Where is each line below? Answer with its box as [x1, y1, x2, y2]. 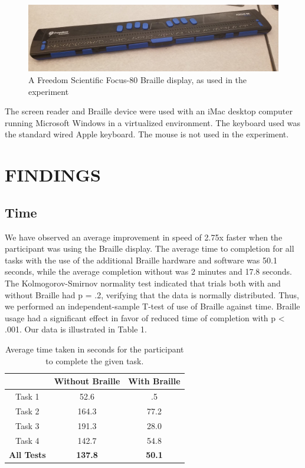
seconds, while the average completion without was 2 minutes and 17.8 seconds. [5, 265, 292, 278]
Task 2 [15, 404, 40, 417]
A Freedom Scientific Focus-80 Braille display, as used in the [28, 74, 247, 86]
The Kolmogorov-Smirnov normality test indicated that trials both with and [5, 276, 281, 289]
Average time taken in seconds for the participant [5, 342, 184, 355]
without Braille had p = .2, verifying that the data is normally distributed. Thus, [5, 288, 299, 301]
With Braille [128, 375, 181, 387]
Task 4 [15, 434, 40, 446]
